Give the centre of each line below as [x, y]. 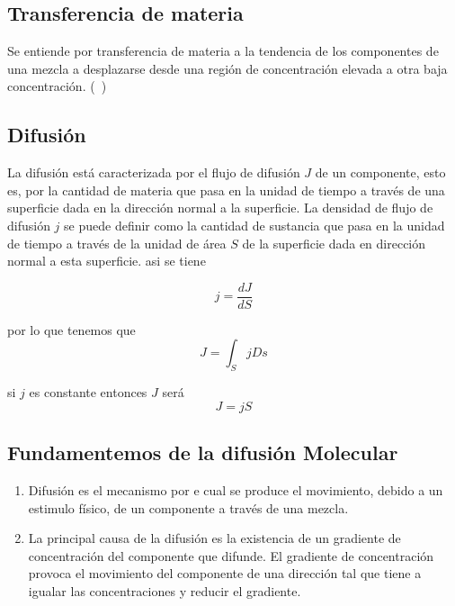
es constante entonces [88, 392]
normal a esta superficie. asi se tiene [107, 261]
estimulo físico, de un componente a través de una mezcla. [188, 507]
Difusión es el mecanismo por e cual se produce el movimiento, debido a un [236, 490]
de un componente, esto [380, 172]
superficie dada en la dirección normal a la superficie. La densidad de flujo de [220, 208]
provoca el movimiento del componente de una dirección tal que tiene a [225, 573]
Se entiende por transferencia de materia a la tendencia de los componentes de [223, 51]
